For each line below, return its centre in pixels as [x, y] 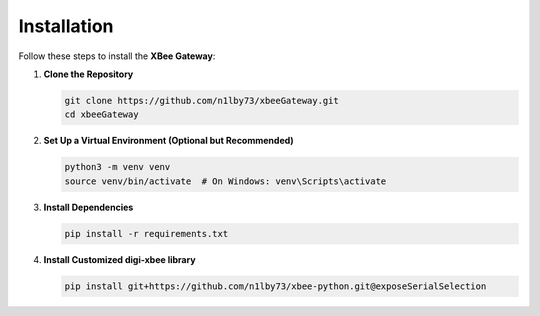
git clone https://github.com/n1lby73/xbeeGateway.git [201, 100]
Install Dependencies [88, 207]
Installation [66, 26]
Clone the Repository [88, 74]
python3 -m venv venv [117, 167]
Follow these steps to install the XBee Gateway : [117, 56]
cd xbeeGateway [101, 114]
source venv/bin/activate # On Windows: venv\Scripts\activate [225, 181]
